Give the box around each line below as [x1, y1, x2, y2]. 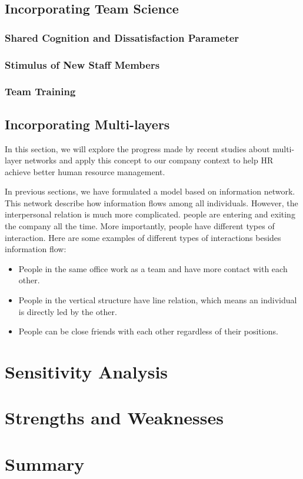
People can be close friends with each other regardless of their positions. [18, 325, 278, 337]
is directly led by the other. [18, 305, 117, 317]
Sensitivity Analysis [5, 360, 168, 384]
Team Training [5, 84, 76, 99]
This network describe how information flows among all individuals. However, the [5, 196, 298, 209]
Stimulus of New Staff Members [5, 57, 160, 72]
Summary [5, 451, 85, 475]
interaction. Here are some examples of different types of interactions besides [5, 231, 281, 243]
